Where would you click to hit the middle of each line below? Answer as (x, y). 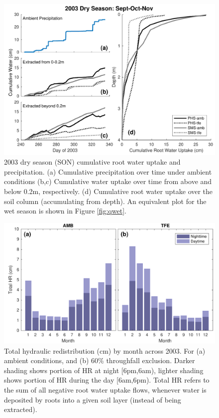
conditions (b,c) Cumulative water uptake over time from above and (108, 181)
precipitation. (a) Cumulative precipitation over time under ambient (108, 171)
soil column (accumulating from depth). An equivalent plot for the (105, 201)
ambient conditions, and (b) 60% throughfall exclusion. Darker (100, 360)
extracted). (21, 409)
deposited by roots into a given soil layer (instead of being (93, 399)
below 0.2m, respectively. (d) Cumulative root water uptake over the (109, 191)
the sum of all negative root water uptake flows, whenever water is (105, 390)
